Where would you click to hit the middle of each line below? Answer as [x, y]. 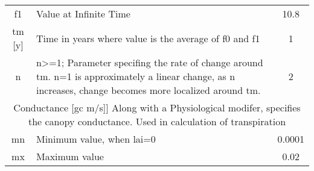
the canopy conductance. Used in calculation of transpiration [157, 121]
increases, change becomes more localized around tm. [148, 90]
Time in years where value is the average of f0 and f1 [148, 38]
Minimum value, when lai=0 [96, 139]
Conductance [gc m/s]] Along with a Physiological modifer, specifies [157, 107]
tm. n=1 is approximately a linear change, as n [136, 76]
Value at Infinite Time [83, 14]
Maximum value [70, 156]
